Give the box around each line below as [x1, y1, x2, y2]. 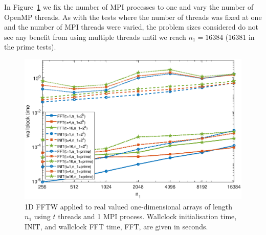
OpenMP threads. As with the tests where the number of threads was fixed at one [4, 11, 262, 22]
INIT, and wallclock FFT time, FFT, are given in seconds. [25, 221, 208, 231]
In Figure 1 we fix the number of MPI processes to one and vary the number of [4, 2, 254, 12]
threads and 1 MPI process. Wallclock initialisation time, [58, 211, 237, 222]
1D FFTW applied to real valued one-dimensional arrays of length [25, 201, 233, 212]
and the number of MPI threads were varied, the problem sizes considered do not [4, 21, 258, 32]
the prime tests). [4, 41, 56, 52]
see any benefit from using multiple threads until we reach [4, 31, 186, 42]
